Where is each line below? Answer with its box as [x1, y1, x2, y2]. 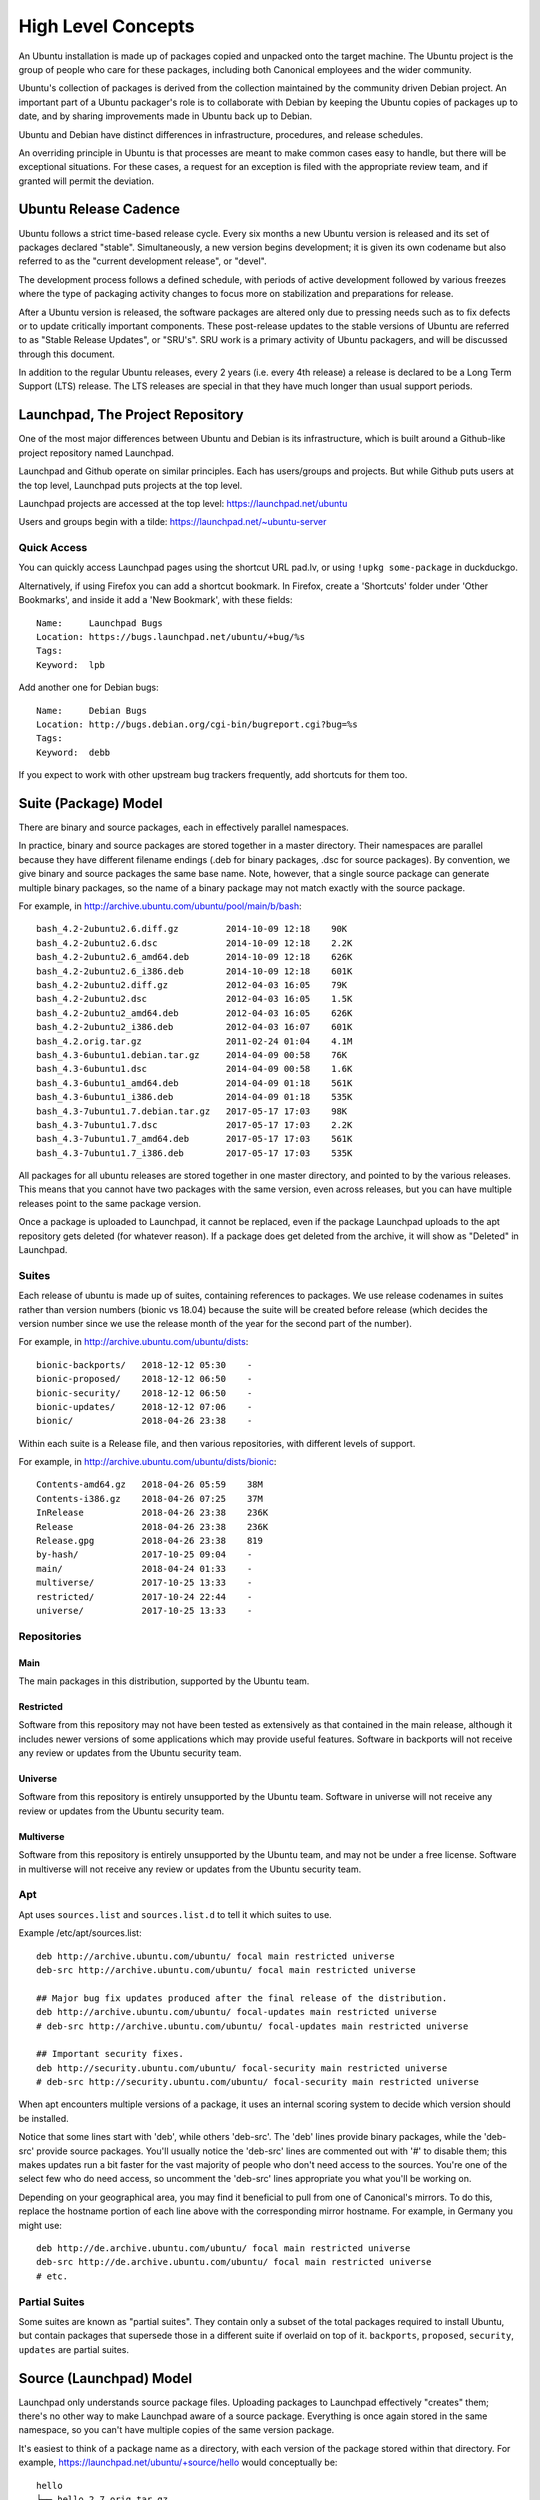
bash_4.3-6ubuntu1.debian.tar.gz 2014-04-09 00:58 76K [36, 1049, 348, 1060]
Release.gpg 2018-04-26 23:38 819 [36, 1535, 264, 1547]
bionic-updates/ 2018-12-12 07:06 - [36, 1401, 253, 1412]
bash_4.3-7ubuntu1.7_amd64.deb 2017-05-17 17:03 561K [36, 1133, 353, 1145]
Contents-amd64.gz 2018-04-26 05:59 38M [36, 1479, 264, 1490]
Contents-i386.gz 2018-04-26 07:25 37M [36, 1493, 264, 1504]
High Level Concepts [18, 15, 195, 37]
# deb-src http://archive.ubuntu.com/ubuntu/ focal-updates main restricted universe [36, 2020, 469, 2032]
